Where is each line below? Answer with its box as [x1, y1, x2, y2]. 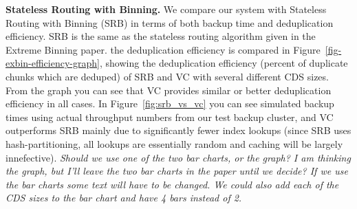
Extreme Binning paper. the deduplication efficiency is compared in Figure [6, 42, 321, 56]
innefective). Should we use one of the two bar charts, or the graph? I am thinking [6, 150, 351, 164]
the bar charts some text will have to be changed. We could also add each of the [6, 177, 339, 191]
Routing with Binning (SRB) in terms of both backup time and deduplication [6, 15, 334, 30]
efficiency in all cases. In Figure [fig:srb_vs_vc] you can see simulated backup [6, 96, 334, 111]
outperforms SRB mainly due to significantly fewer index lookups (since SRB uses [6, 123, 351, 137]
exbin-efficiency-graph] [6, 56, 100, 70]
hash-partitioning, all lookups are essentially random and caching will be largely [6, 136, 343, 151]
